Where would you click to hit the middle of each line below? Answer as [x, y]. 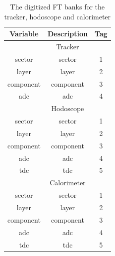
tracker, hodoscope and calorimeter [57, 16]
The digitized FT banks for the [57, 6]
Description [67, 34]
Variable [24, 34]
